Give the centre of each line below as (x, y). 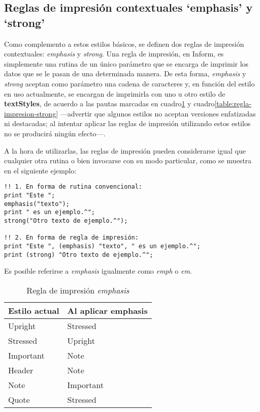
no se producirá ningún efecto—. (55, 133)
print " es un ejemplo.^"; (50, 212)
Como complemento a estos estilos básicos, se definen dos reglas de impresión (124, 43)
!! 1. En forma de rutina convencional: (73, 187)
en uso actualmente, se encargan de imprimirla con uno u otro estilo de (115, 93)
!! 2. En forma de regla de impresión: (71, 238)
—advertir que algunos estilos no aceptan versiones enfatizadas (158, 113)
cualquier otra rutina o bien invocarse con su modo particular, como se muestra (128, 160)
